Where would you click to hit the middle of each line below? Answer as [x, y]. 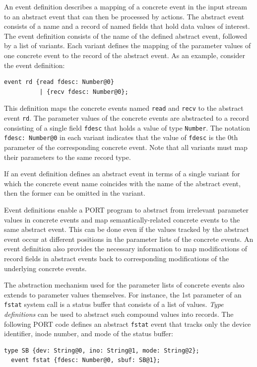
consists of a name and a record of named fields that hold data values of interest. [127, 26]
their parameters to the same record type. [67, 157]
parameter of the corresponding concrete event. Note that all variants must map [126, 147]
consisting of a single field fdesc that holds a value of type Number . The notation [127, 127]
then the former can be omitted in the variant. [75, 193]
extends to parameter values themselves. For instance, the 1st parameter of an [123, 294]
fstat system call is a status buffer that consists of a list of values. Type [114, 304]
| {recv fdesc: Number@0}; [84, 92]
